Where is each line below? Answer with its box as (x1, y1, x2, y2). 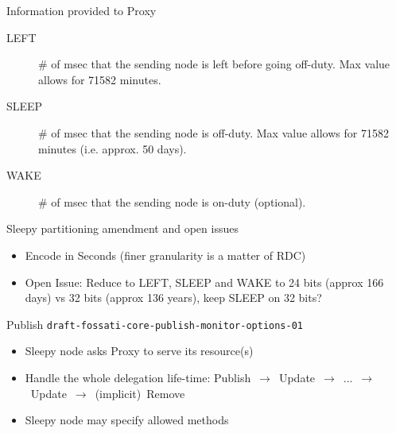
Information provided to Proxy (6, 2, 157, 18)
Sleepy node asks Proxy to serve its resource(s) (25, 342, 254, 359)
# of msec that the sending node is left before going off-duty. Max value (38, 56, 390, 72)
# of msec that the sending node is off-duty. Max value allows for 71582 (38, 124, 389, 141)
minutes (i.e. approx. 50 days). (38, 140, 187, 157)
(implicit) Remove (95, 385, 185, 401)
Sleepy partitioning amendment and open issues (6, 220, 239, 237)
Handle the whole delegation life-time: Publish (25, 369, 251, 385)
